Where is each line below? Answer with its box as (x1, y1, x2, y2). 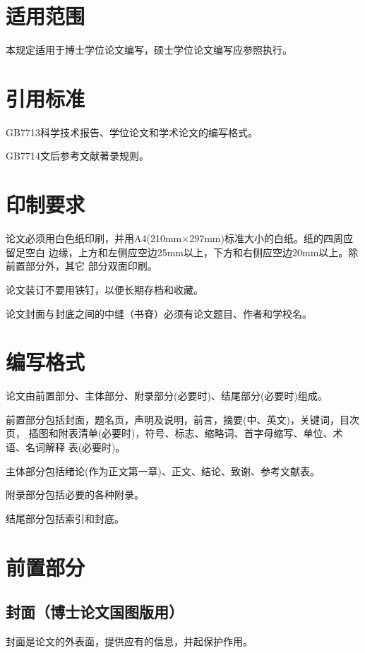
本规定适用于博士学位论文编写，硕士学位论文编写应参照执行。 (6, 42, 292, 57)
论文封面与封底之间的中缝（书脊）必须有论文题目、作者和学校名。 (6, 306, 312, 320)
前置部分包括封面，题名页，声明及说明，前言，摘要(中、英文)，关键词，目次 (6, 412, 359, 426)
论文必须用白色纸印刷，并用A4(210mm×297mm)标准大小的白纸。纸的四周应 (6, 231, 353, 246)
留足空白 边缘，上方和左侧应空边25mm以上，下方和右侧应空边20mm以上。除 (6, 244, 359, 259)
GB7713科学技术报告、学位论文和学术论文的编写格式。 (6, 124, 258, 139)
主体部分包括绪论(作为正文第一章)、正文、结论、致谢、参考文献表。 (6, 463, 320, 478)
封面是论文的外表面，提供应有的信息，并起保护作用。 (6, 633, 253, 648)
